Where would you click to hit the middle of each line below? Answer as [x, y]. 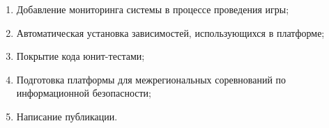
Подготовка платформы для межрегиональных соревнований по [151, 79]
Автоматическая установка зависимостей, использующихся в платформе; [170, 32]
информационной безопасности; [84, 93]
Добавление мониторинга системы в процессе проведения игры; [153, 9]
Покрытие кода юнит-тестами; [81, 56]
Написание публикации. [67, 116]
